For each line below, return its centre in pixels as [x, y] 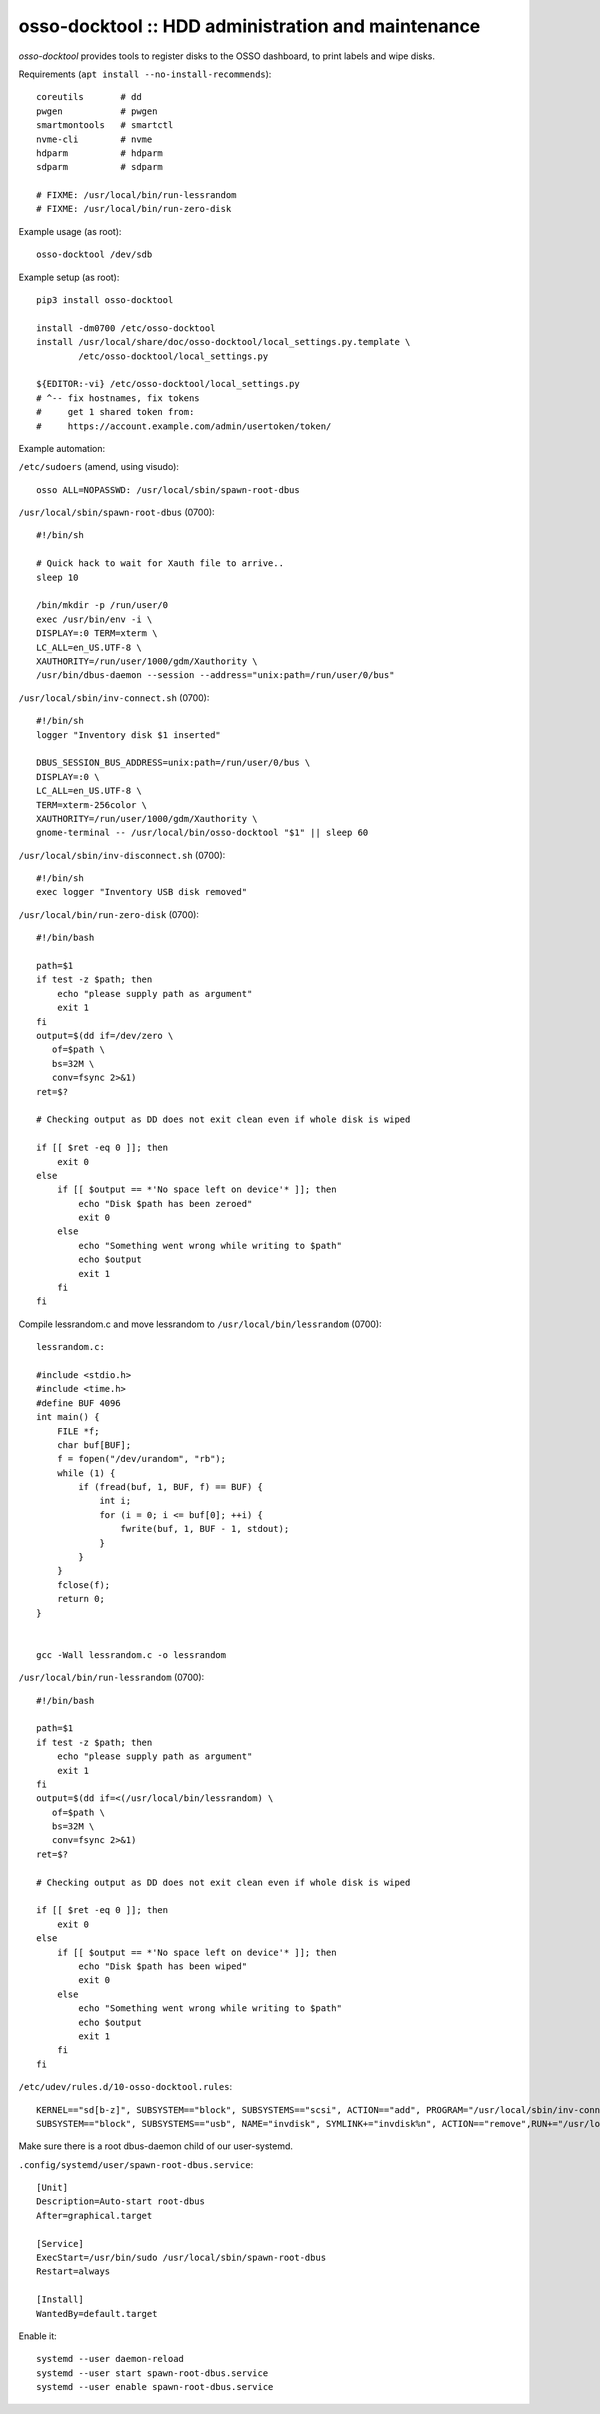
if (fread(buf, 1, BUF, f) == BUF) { [171, 1487]
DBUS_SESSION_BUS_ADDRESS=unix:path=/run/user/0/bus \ [173, 763]
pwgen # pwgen [97, 111]
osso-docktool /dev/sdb [94, 254]
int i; [115, 1501]
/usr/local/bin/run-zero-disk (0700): [109, 914]
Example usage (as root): [70, 231]
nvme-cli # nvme [94, 139]
